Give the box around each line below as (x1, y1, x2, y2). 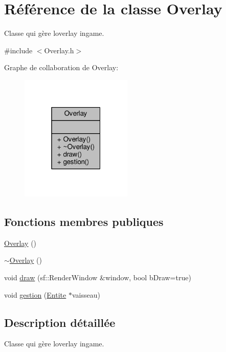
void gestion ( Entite (4, 289, 66, 300)
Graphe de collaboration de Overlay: (4, 62, 119, 73)
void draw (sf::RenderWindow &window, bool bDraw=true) (4, 272, 191, 283)
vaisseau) (72, 289, 100, 300)
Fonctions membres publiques (4, 214, 164, 230)
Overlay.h (44, 45, 74, 55)
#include (4, 45, 33, 55)
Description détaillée (4, 314, 116, 330)
